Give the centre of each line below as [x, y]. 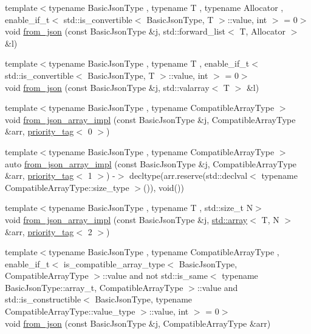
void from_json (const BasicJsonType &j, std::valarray [107, 87]
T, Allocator [262, 31]
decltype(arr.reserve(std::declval [189, 175]
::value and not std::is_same [155, 276]
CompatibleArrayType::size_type [67, 187]
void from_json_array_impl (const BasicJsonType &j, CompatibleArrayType [150, 119]
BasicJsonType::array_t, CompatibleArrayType [94, 287]
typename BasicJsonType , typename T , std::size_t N [151, 208]
